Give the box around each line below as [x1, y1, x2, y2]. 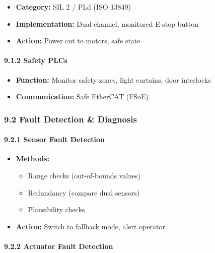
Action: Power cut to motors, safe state [16, 35, 140, 46]
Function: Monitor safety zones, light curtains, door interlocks [16, 74, 211, 85]
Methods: [16, 153, 49, 164]
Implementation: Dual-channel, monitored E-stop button [16, 18, 198, 29]
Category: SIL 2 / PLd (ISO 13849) [16, 2, 131, 12]
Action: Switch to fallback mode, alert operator [16, 221, 165, 231]
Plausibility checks [28, 204, 85, 215]
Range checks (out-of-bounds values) [28, 170, 141, 180]
